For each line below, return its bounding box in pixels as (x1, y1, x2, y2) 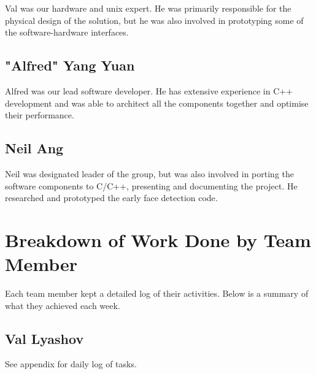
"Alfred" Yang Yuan (5, 56, 135, 75)
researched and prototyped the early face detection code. (5, 191, 218, 204)
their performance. (5, 109, 74, 121)
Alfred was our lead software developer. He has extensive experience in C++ (5, 84, 293, 97)
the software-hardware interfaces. (5, 26, 129, 39)
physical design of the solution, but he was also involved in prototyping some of (5, 13, 304, 26)
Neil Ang (5, 139, 64, 158)
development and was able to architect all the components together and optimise (5, 96, 309, 109)
